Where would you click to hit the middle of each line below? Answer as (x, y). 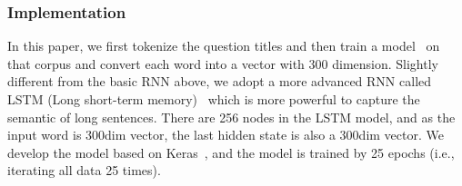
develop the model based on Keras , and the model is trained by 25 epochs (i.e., (231, 152)
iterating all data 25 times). (84, 170)
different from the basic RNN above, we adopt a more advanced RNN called (220, 81)
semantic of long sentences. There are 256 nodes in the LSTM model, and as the (231, 117)
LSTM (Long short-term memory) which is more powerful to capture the (214, 99)
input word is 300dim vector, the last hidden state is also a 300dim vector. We (226, 135)
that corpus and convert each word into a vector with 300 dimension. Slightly (223, 63)
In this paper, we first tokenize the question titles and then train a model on (224, 46)
